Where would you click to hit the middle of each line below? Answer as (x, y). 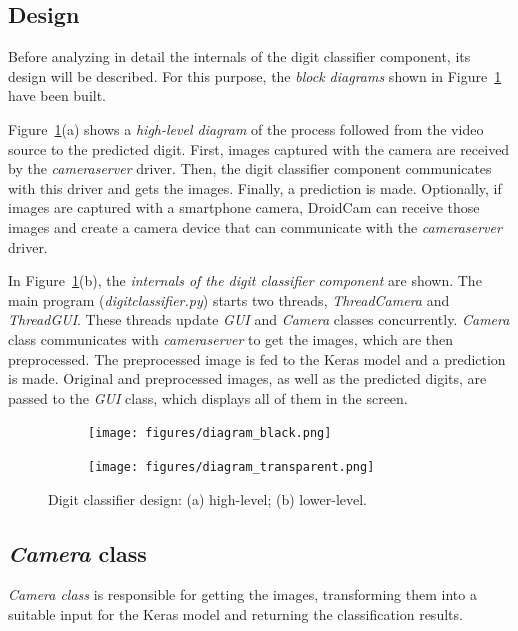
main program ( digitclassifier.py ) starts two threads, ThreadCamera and (229, 299)
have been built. (57, 95)
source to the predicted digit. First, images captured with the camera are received (259, 148)
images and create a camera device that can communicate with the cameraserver (255, 226)
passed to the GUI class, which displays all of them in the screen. (208, 397)
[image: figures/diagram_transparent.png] (231, 466)
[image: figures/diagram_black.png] (210, 433)
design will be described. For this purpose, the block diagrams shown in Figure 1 (255, 75)
